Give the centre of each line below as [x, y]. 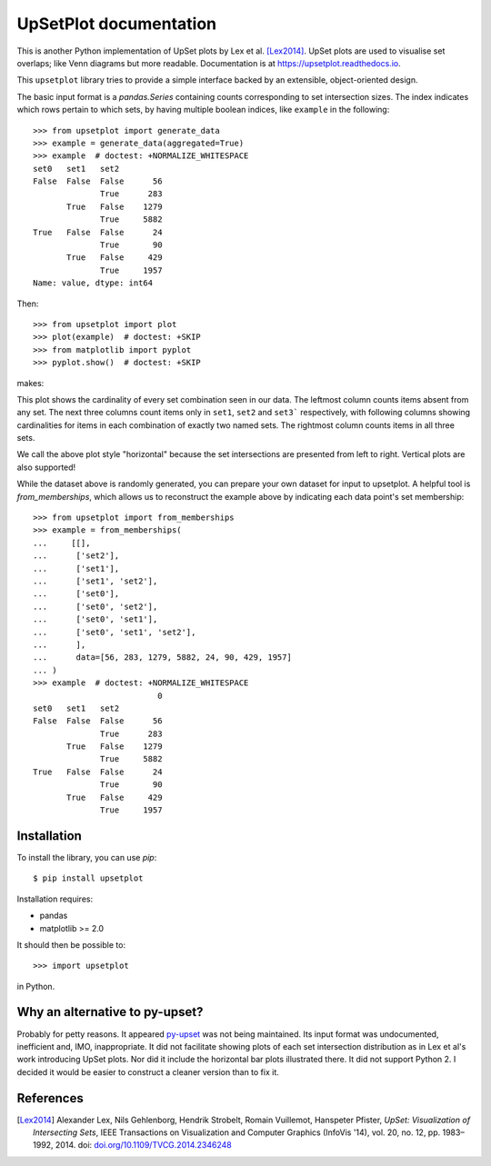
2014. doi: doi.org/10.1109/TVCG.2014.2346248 [143, 1145]
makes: [30, 383]
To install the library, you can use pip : [87, 857]
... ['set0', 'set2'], [95, 606]
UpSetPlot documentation [117, 24]
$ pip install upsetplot [88, 878]
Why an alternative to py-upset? [110, 1012]
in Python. [36, 986]
